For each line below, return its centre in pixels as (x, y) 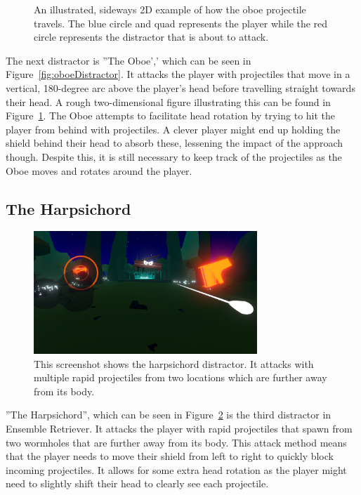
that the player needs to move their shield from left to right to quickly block (170, 456)
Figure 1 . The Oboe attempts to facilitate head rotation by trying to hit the (171, 115)
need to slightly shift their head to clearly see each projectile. (137, 483)
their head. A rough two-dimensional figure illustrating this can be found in (168, 101)
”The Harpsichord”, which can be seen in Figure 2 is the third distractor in (169, 415)
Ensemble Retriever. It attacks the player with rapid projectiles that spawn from (179, 428)
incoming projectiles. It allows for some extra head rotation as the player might (176, 469)
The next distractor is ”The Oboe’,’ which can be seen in (129, 60)
